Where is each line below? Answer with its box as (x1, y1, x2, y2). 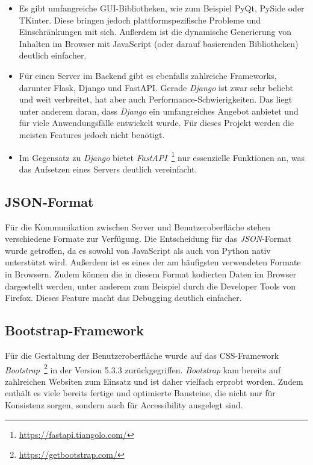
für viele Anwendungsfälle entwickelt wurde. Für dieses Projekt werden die (19, 116, 294, 129)
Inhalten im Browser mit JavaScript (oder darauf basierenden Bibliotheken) (19, 37, 299, 49)
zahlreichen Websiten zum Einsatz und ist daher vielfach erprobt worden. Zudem (5, 375, 303, 387)
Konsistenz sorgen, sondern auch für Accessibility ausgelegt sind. (5, 398, 243, 411)
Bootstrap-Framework (5, 321, 144, 340)
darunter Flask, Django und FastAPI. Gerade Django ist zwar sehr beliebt (19, 81, 293, 93)
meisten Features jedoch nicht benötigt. (19, 128, 165, 141)
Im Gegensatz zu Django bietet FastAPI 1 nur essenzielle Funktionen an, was (19, 149, 305, 163)
